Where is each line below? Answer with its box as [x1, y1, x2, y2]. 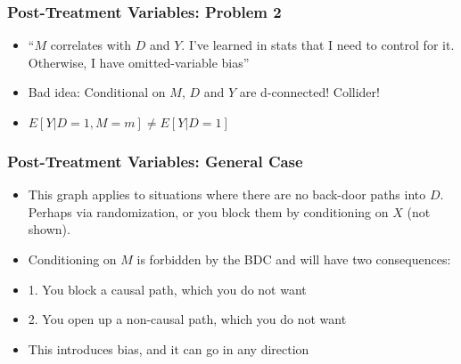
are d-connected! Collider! [239, 83, 380, 101]
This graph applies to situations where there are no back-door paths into [28, 185, 426, 204]
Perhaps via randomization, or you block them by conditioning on [28, 202, 389, 221]
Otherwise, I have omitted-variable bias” [28, 53, 250, 71]
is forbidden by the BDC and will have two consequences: [136, 250, 451, 268]
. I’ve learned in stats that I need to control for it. [181, 36, 455, 54]
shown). [28, 220, 70, 239]
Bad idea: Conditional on [28, 83, 166, 101]
